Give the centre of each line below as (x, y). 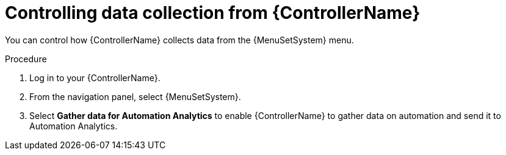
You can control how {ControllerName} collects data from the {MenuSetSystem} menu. (179, 40)
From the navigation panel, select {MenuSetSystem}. (135, 96)
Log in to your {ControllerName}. (95, 77)
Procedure (26, 59)
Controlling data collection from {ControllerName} (213, 13)
